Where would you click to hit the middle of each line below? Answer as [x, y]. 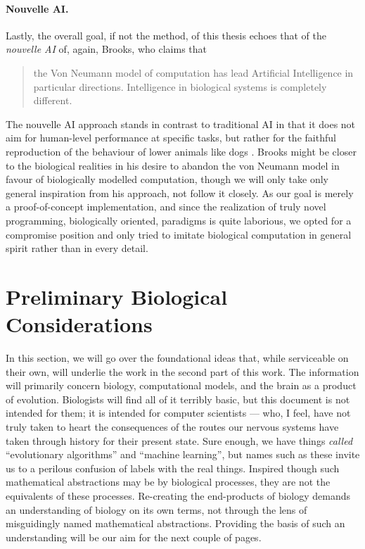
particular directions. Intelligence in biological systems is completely [180, 86]
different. [53, 100]
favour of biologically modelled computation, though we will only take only [167, 179]
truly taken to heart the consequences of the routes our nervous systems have [172, 426]
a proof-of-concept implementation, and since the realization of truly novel [166, 207]
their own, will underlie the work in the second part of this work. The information [182, 371]
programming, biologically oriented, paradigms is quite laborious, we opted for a [179, 220]
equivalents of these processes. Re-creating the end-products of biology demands [178, 495]
